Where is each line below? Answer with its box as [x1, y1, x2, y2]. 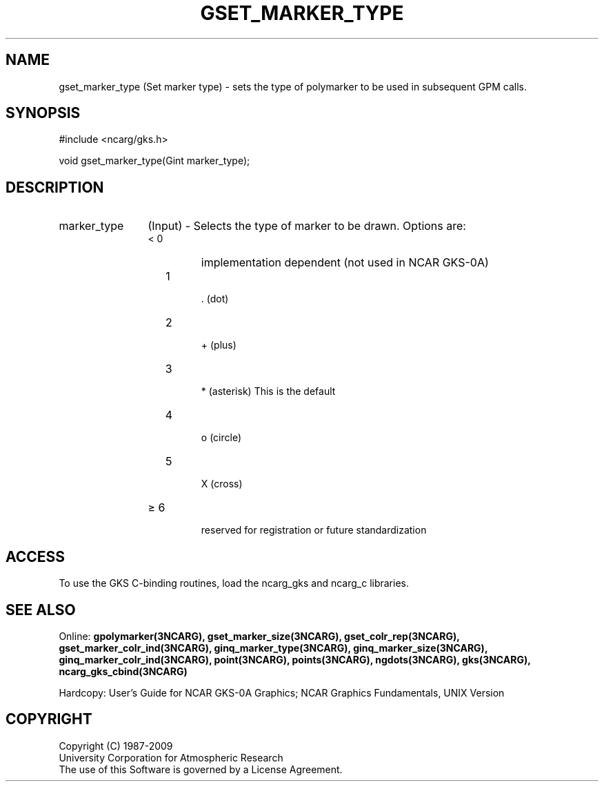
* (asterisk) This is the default [201, 385, 336, 398]
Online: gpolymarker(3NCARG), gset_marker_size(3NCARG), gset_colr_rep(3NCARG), [59, 630, 460, 642]
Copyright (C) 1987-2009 [59, 739, 173, 752]
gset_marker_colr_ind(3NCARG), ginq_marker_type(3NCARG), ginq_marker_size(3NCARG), [59, 641, 488, 654]
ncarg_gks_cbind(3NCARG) [59, 665, 188, 677]
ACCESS [6, 547, 66, 565]
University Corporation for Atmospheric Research [59, 751, 283, 764]
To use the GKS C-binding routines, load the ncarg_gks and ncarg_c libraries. [59, 577, 410, 590]
